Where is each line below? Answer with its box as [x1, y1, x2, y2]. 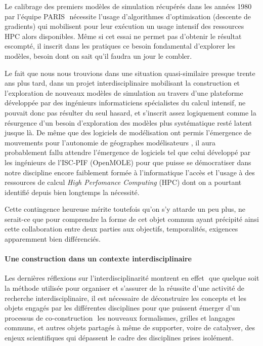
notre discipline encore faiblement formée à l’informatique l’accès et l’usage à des [5, 167, 255, 177]
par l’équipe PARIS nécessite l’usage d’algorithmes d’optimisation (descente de [5, 11, 251, 21]
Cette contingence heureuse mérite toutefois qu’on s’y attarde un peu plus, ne [5, 204, 246, 214]
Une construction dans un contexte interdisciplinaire [5, 253, 192, 264]
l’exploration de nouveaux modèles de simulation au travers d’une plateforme [5, 87, 243, 98]
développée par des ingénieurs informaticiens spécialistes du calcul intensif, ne [5, 97, 246, 108]
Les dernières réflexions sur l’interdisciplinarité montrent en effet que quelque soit [5, 273, 259, 283]
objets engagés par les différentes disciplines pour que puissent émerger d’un [5, 302, 240, 313]
